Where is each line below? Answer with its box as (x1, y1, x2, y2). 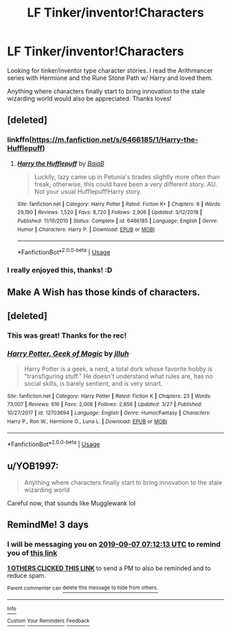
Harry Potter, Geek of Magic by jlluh (7, 349, 129, 359)
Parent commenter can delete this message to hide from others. (7, 584, 158, 592)
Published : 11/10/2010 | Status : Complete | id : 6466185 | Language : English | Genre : (16, 217, 219, 225)
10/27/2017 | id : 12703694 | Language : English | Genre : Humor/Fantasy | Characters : (7, 410, 211, 417)
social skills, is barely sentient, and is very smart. (23, 379, 163, 387)
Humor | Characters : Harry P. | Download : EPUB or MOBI (16, 226, 155, 233)
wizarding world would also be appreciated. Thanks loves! (7, 94, 172, 103)
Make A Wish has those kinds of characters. (7, 287, 201, 298)
